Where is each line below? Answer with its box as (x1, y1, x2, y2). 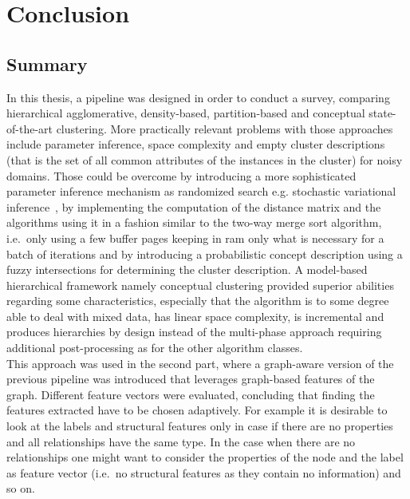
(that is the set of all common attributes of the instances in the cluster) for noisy (6, 151, 403, 168)
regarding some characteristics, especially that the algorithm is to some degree (6, 292, 389, 309)
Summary (6, 51, 88, 76)
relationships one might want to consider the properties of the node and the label (6, 449, 404, 465)
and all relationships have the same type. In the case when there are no (6, 433, 356, 449)
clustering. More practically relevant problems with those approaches (56, 120, 393, 137)
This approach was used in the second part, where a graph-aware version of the (6, 354, 394, 371)
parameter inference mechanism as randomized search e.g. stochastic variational (6, 183, 396, 200)
